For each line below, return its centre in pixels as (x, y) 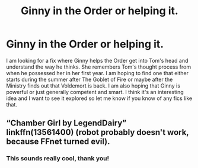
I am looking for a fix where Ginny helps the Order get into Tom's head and (97, 60)
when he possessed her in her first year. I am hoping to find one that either (97, 73)
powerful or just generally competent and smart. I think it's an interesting (95, 92)
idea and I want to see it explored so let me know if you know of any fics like (99, 98)
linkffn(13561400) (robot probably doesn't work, (98, 132)
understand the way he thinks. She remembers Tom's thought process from (99, 67)
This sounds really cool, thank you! (58, 159)
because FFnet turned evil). (58, 142)
